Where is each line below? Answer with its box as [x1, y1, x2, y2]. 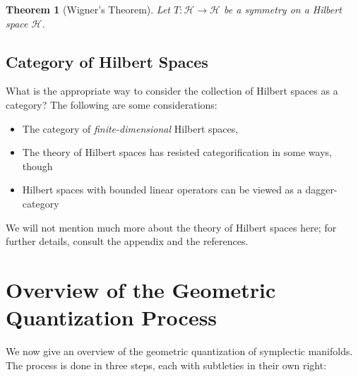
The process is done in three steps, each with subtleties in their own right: [6, 357, 327, 372]
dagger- [305, 182, 338, 197]
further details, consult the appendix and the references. [6, 234, 249, 249]
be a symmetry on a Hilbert [224, 2, 342, 16]
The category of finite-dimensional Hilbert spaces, [22, 121, 239, 136]
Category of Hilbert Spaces [6, 50, 208, 72]
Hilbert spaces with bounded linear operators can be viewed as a [22, 182, 302, 197]
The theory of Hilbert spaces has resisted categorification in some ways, [22, 145, 332, 160]
